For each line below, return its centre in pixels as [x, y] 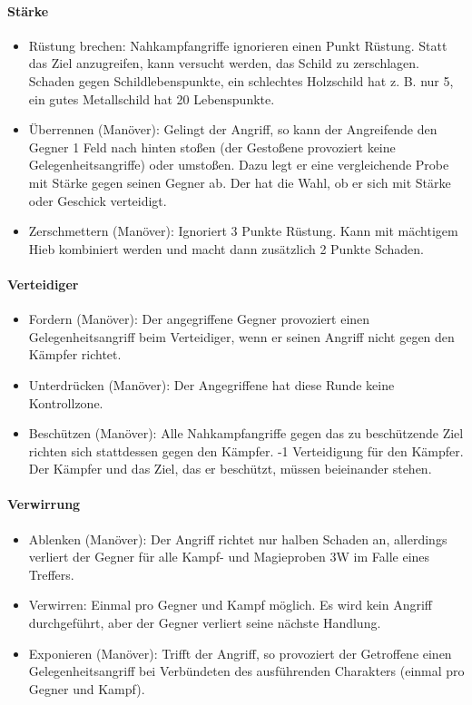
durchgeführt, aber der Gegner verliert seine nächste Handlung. [205, 623]
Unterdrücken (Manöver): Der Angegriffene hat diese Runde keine [211, 384]
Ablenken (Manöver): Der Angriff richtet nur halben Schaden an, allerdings [238, 539]
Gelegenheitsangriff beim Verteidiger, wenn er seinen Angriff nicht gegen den [241, 336]
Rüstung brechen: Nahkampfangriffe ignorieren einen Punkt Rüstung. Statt [238, 45]
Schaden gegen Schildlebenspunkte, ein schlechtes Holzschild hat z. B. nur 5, [241, 80]
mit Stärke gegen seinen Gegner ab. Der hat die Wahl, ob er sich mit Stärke [240, 182]
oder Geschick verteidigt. [98, 200]
